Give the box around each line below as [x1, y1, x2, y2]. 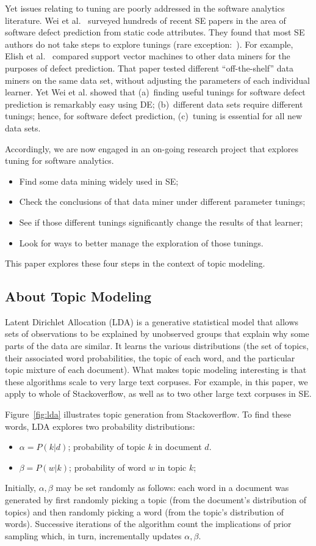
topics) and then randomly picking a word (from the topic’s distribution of [5, 505, 284, 518]
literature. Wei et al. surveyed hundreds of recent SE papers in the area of [5, 13, 286, 26]
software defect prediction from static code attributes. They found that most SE [5, 26, 305, 39]
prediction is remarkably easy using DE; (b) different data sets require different [5, 97, 303, 110]
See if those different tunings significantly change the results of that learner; [19, 215, 303, 228]
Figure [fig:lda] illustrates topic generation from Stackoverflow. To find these [5, 408, 291, 421]
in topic [157, 460, 187, 473]
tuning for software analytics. [5, 154, 114, 167]
